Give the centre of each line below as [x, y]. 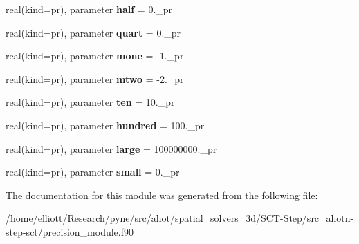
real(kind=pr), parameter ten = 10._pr [90, 102]
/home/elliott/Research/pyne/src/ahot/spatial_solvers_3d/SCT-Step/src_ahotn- [180, 218]
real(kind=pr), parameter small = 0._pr [93, 172]
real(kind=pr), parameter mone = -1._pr [95, 56]
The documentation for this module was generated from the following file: [162, 195]
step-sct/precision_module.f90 [70, 231]
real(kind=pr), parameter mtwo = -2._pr [95, 78]
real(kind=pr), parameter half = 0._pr [89, 9]
